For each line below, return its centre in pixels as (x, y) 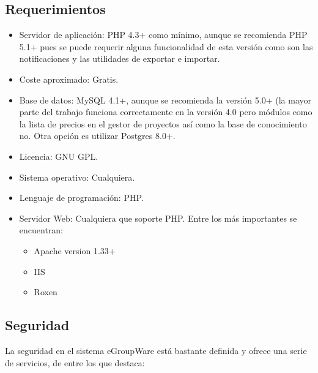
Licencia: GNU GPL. (59, 156)
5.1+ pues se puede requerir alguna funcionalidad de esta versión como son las (166, 46)
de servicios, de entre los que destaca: (75, 362)
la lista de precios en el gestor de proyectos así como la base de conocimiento (163, 123)
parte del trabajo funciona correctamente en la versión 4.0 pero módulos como (166, 112)
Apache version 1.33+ (75, 250)
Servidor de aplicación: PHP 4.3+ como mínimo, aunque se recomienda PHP (163, 35)
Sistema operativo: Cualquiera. (77, 177)
